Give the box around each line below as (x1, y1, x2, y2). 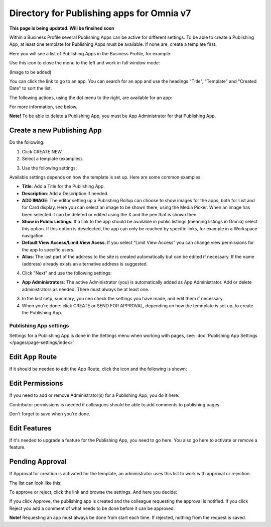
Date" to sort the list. (9, 85, 52, 92)
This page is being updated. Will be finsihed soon (9, 25, 115, 31)
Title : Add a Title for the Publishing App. (22, 184, 105, 190)
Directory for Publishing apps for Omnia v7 (9, 8, 191, 19)
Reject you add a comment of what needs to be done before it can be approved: (9, 505, 175, 511)
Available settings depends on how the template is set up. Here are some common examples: (9, 174, 202, 180)
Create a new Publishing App (9, 126, 102, 135)
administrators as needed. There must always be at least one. (22, 286, 150, 292)
